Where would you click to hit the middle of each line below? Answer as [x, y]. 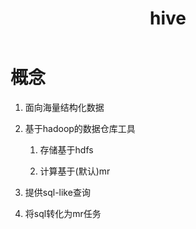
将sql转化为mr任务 [63, 213]
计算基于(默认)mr [75, 171]
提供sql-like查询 [57, 192]
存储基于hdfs [66, 149]
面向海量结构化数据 [64, 107]
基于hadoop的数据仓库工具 [80, 128]
